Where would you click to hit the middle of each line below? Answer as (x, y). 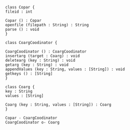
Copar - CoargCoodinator (31, 118)
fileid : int (19, 12)
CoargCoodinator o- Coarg (32, 122)
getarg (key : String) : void (37, 65)
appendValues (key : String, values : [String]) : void (65, 69)
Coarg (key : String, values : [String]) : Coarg (58, 105)
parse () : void (22, 29)
